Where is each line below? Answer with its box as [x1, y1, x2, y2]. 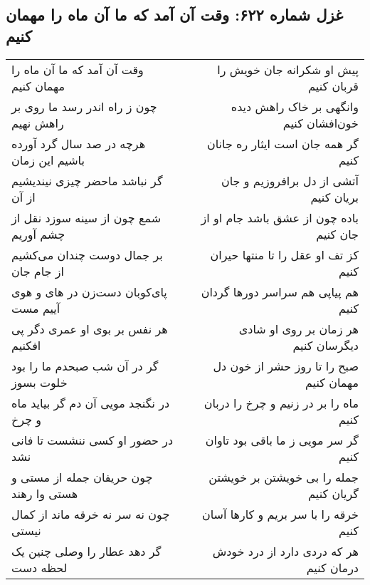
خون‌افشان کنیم [282, 114, 359, 131]
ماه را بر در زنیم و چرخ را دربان [203, 394, 359, 411]
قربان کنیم [308, 77, 359, 94]
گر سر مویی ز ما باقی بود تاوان [205, 431, 359, 448]
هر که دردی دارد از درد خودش [212, 542, 359, 559]
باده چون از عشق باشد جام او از [201, 209, 359, 226]
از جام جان [11, 262, 65, 279]
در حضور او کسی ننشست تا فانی [11, 431, 174, 448]
